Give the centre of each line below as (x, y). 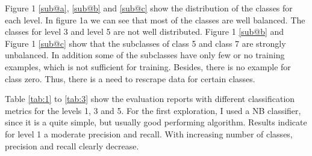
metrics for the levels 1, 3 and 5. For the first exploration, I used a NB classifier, (153, 110)
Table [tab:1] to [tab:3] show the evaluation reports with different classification (150, 99)
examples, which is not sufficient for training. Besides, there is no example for (148, 66)
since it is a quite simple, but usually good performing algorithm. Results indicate (156, 122)
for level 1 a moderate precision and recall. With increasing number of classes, (149, 133)
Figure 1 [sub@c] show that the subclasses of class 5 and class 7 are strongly (145, 43)
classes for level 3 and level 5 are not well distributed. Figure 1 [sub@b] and (145, 31)
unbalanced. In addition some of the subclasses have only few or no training (145, 55)
